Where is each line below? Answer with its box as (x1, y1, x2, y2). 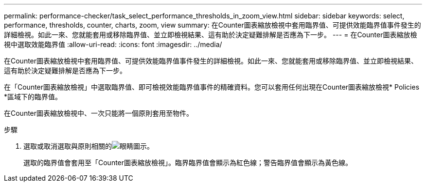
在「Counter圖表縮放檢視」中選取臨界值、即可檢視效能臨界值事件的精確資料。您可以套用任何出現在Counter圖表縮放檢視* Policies (4, 83, 420, 91)
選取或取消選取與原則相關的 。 (23, 142, 154, 150)
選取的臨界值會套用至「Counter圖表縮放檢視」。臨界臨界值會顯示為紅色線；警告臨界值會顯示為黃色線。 (23, 158, 353, 167)
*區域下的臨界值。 (4, 93, 62, 101)
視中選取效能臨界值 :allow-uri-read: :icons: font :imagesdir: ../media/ (4, 40, 222, 48)
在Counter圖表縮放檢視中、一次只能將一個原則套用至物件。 (4, 109, 194, 117)
